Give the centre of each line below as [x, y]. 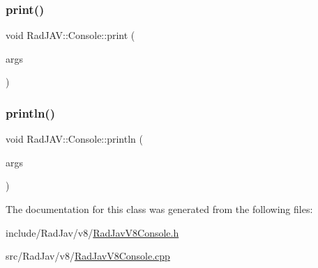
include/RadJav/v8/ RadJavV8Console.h [92, 232]
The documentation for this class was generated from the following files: [159, 209]
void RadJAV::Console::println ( [74, 139]
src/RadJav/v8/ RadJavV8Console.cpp [88, 256]
